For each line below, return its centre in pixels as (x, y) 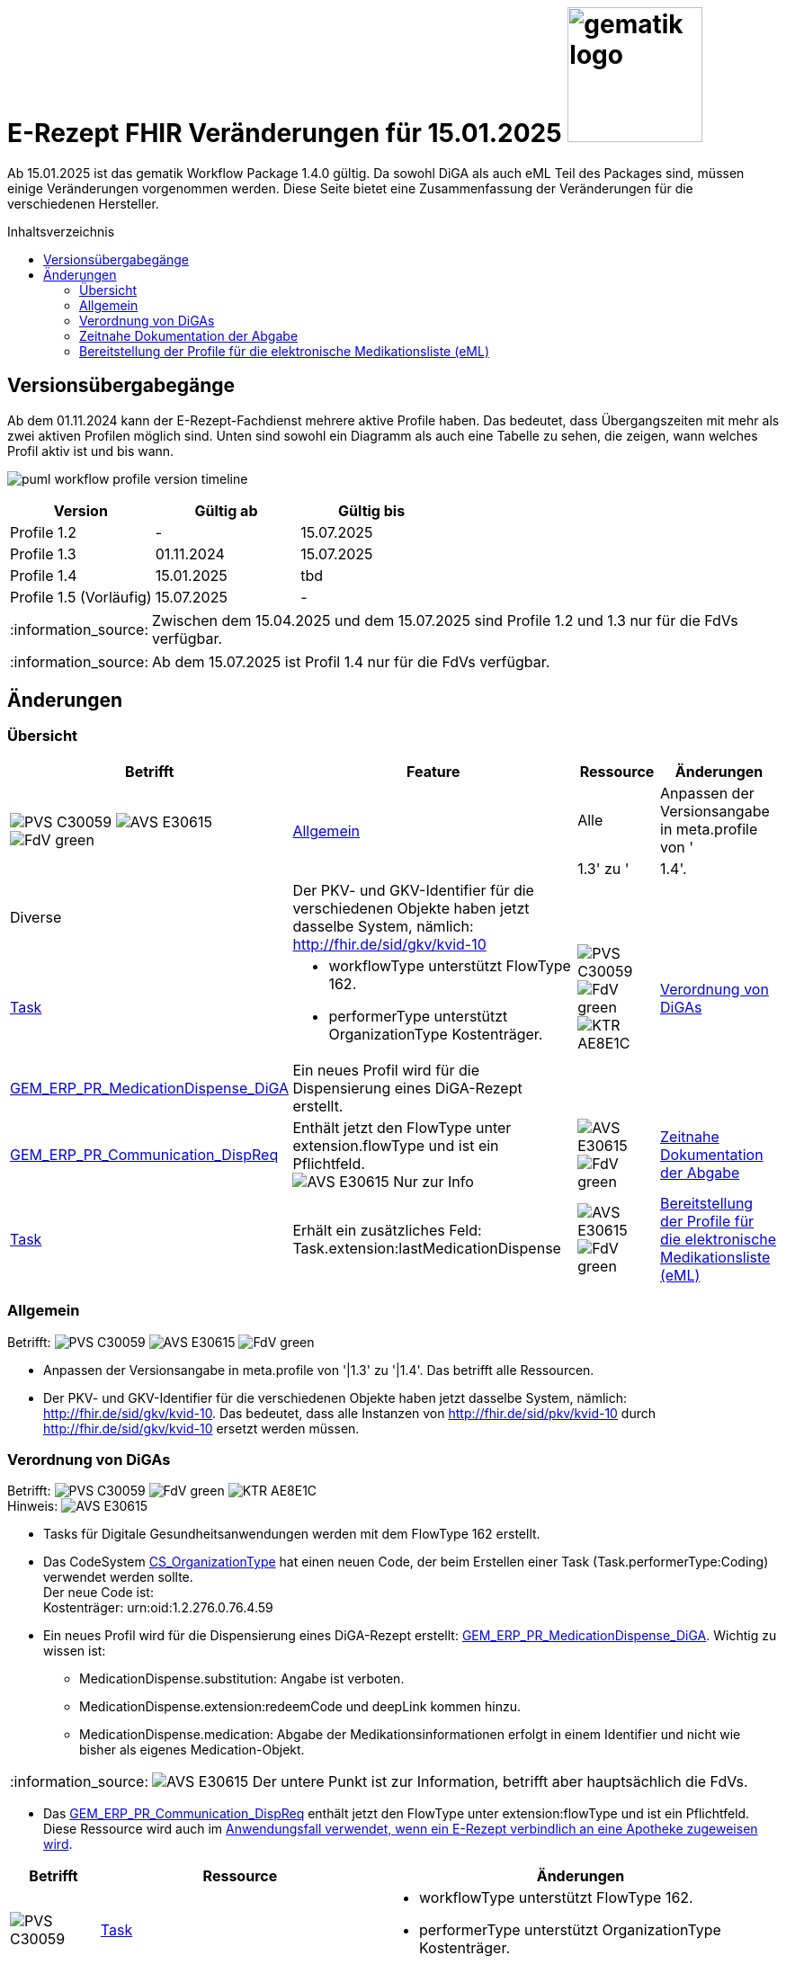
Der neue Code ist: (98, 1593)
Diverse (36, 917)
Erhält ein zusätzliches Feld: (387, 1230)
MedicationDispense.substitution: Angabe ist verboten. (242, 1679)
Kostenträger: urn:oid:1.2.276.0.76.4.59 (158, 1608)
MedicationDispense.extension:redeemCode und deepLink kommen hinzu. (300, 1707)
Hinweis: (33, 1506)
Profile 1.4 (44, 575)
